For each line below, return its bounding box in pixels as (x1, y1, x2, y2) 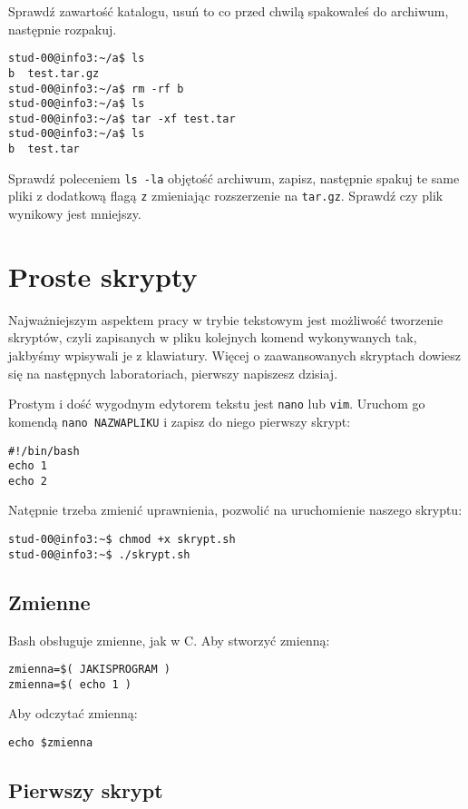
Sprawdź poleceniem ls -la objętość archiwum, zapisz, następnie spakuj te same (8, 168, 460, 187)
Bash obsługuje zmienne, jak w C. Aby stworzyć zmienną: (8, 630, 330, 649)
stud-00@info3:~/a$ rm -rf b (8, 82, 184, 95)
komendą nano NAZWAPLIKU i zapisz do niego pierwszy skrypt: (8, 411, 351, 430)
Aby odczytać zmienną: (8, 704, 138, 723)
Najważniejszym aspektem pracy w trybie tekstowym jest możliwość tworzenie (8, 310, 444, 329)
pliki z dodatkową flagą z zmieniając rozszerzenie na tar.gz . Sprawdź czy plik (8, 186, 444, 205)
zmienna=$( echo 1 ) (8, 677, 132, 691)
